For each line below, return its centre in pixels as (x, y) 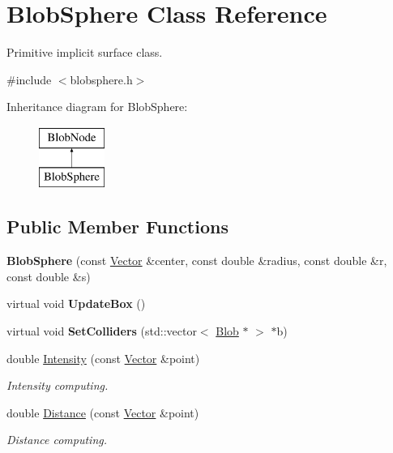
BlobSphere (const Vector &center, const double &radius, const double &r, (197, 261)
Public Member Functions (117, 226)
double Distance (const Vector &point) (103, 412)
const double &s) (49, 276)
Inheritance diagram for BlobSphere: (97, 107)
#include (29, 79)
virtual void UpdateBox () (76, 303)
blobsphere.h (101, 79)
